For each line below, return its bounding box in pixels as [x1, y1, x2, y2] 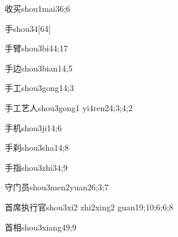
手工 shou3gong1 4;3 [5, 82, 74, 94]
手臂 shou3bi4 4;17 [5, 42, 68, 54]
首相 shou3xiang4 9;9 [5, 220, 77, 233]
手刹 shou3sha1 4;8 [5, 141, 69, 154]
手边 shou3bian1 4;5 [5, 61, 73, 74]
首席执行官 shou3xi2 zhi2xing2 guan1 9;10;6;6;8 [5, 200, 173, 213]
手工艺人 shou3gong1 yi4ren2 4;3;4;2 [5, 101, 132, 113]
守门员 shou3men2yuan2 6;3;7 [5, 181, 109, 193]
